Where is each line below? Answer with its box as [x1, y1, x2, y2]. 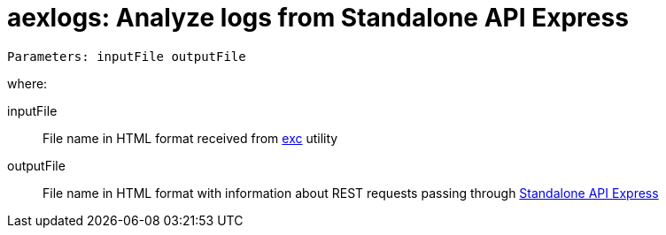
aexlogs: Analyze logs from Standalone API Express [7, 3, 629, 33]
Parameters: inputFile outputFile [7, 49, 246, 64]
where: [7, 75, 48, 91]
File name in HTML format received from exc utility [43, 130, 338, 146]
